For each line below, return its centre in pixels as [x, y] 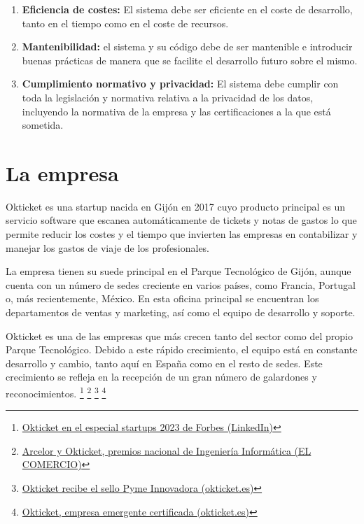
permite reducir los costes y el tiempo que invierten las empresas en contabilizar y [182, 234]
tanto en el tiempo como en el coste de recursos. [125, 23]
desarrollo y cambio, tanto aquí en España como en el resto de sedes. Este [164, 363]
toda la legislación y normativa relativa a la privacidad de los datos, [168, 97]
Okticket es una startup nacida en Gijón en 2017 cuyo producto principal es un [176, 206]
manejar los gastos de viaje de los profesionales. [108, 247]
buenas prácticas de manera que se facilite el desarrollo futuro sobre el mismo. [190, 60]
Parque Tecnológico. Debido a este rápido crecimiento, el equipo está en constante [182, 349]
